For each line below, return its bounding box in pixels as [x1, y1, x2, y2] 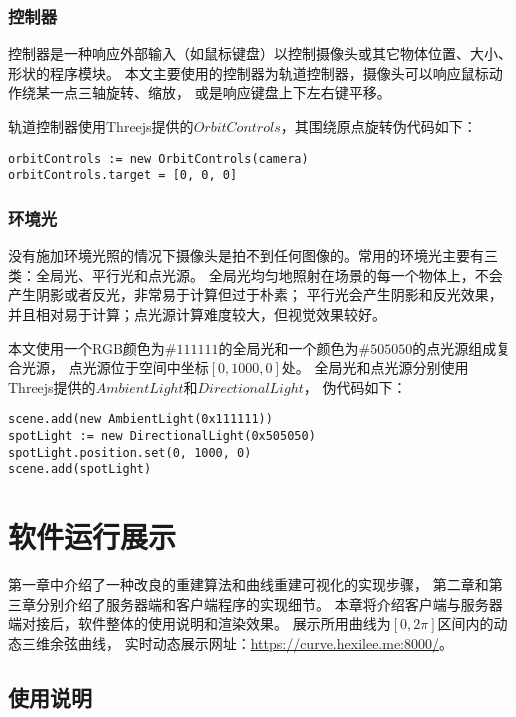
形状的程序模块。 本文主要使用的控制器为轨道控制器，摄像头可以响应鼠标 [8, 62, 489, 83]
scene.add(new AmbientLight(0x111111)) [8, 412, 273, 427]
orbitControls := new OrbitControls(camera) [8, 151, 309, 166]
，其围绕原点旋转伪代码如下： [280, 116, 477, 136]
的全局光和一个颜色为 [218, 337, 359, 358]
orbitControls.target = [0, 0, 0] [8, 168, 238, 183]
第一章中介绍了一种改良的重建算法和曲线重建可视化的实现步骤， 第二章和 [8, 574, 489, 595]
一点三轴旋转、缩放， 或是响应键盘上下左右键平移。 [49, 82, 391, 103]
